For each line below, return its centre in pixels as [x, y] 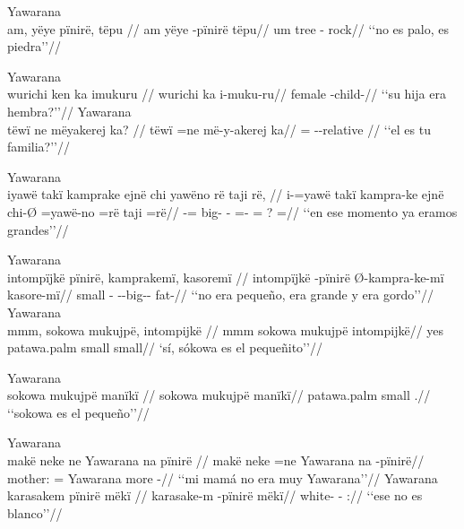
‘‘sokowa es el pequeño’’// [78, 412]
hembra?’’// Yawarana [69, 111]
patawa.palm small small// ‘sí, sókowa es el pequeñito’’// [165, 347]
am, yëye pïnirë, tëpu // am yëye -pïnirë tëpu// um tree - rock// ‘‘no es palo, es [228, 28]
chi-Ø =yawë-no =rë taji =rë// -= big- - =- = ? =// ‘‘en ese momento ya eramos [232, 211]
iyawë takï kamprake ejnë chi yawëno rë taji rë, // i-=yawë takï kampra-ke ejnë [226, 194]
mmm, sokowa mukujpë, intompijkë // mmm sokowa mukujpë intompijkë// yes [226, 330]
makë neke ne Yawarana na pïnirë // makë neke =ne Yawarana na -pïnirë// [216, 460]
